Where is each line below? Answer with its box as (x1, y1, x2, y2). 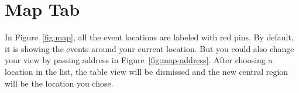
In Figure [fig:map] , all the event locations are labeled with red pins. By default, (5, 31, 294, 43)
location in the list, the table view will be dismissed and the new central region (5, 65, 288, 77)
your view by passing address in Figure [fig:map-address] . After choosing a (5, 54, 273, 66)
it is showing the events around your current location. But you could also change (5, 42, 294, 54)
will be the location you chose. (5, 77, 114, 89)
